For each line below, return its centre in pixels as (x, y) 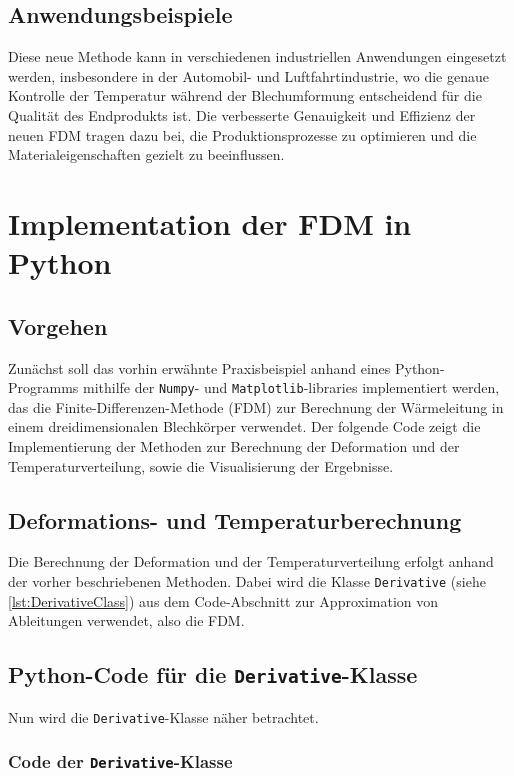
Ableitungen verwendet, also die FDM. (126, 620)
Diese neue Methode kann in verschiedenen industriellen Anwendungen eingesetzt (257, 56)
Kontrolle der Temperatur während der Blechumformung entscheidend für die (245, 95)
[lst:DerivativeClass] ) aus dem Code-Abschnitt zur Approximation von (223, 600)
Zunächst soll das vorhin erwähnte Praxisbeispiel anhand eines (199, 367)
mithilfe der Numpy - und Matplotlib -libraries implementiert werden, (291, 387)
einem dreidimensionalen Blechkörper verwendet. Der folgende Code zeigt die (244, 426)
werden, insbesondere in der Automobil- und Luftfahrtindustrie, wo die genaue (248, 75)
